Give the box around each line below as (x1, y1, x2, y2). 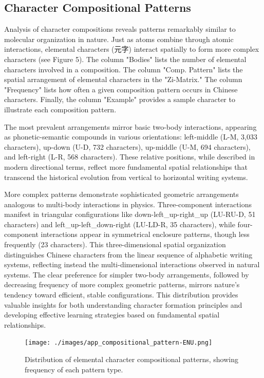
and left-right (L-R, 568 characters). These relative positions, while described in (4, 151, 255, 162)
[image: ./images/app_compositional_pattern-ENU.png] (25, 339, 213, 347)
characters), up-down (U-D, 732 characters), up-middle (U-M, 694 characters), (4, 141, 251, 152)
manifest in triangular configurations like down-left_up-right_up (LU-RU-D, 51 (4, 209, 256, 220)
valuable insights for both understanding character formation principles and (4, 299, 242, 310)
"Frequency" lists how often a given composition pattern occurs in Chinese (4, 84, 238, 94)
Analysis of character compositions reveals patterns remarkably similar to (4, 24, 236, 34)
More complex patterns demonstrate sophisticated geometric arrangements (4, 189, 239, 200)
